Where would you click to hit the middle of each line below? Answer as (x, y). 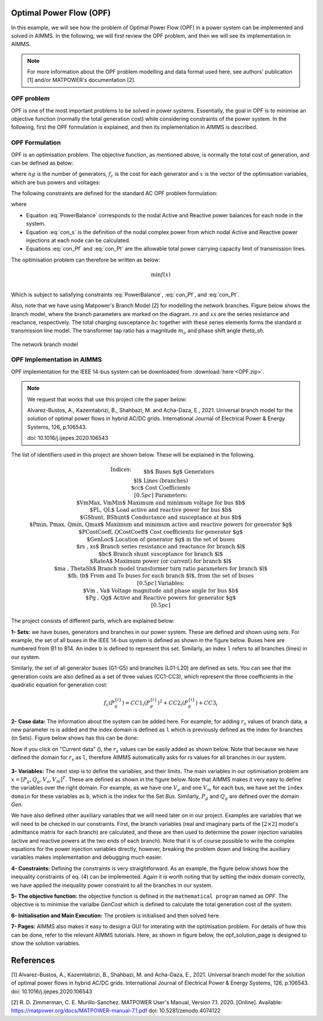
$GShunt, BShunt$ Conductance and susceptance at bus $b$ (161, 517)
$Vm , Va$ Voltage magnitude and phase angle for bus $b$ (161, 590)
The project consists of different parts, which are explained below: (93, 621)
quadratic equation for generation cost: (59, 685)
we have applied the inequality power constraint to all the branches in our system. (112, 885)
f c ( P (109, 703)
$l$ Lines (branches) (161, 481)
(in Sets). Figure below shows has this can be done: (75, 738)
